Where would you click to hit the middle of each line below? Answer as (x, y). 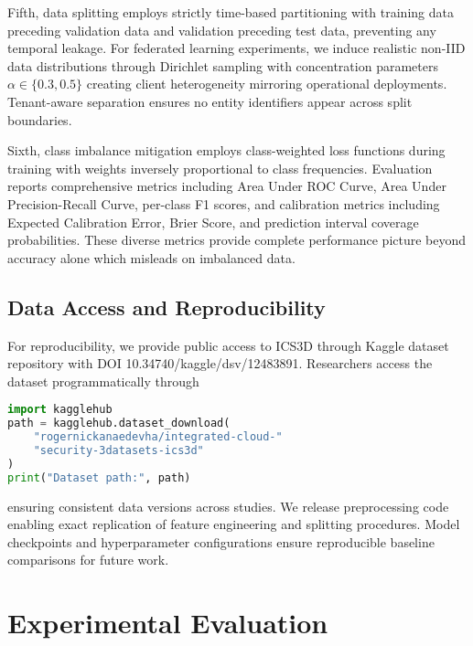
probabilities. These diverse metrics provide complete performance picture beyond (237, 240)
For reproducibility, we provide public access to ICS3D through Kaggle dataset (228, 345)
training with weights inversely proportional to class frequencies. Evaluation (220, 168)
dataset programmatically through (103, 381)
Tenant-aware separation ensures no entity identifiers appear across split (210, 101)
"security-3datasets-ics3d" (118, 450)
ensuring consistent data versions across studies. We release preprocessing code (228, 506)
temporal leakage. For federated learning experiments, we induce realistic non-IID (236, 48)
